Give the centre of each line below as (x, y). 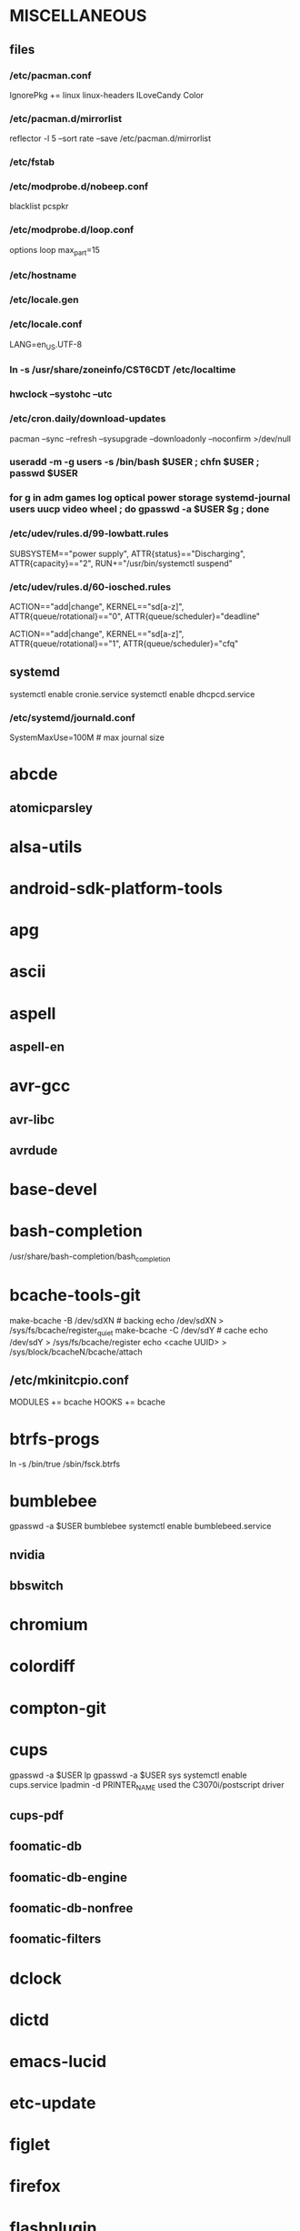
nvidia (27, 1554)
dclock (35, 1978)
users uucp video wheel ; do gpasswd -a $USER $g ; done (140, 509)
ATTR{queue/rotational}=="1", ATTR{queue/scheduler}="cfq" (124, 644)
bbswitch (36, 1586)
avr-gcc (40, 1086)
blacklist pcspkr (39, 207)
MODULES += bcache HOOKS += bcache (88, 1402)
